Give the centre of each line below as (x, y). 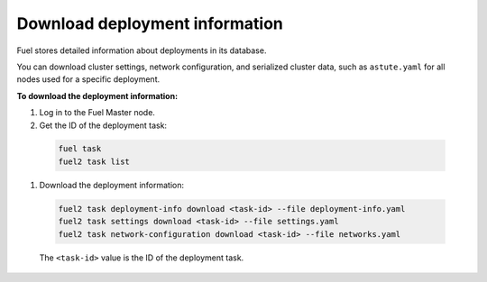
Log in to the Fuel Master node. (97, 113)
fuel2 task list (94, 161)
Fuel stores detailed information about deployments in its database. (142, 50)
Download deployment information (150, 23)
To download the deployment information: (97, 96)
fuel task (80, 149)
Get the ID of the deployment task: (103, 125)
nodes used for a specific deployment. (88, 79)
